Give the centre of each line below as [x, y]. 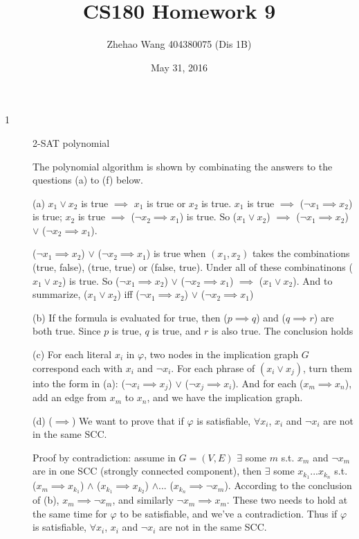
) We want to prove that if [128, 420]
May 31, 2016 [179, 67]
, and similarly [143, 500]
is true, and [177, 331]
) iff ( [128, 294]
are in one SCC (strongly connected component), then [147, 471]
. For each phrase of [213, 368]
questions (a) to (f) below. [88, 180]
